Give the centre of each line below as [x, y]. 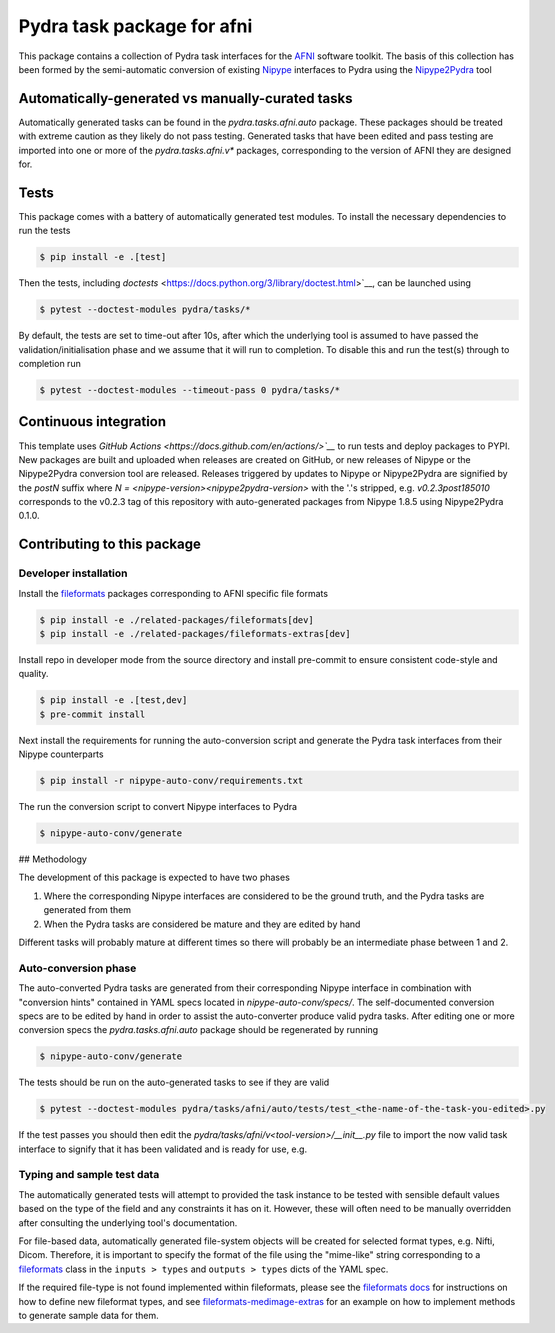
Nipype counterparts [61, 754]
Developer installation [73, 573]
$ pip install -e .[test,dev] [113, 700]
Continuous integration [92, 421]
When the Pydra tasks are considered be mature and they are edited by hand [202, 924]
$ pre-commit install [92, 714]
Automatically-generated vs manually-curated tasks [185, 98]
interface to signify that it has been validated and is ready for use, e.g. [163, 1149]
